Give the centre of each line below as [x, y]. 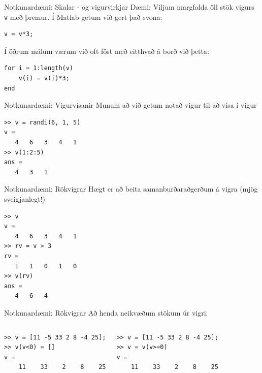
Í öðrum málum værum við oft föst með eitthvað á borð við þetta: [107, 51]
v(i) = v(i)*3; [44, 79]
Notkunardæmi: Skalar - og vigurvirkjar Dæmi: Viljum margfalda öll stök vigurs [129, 7]
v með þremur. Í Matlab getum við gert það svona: [83, 17]
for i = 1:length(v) [39, 68]
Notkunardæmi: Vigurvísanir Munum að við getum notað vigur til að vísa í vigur [130, 105]
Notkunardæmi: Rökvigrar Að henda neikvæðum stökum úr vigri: [106, 312]
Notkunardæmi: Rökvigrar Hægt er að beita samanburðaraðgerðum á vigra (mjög [131, 189]
